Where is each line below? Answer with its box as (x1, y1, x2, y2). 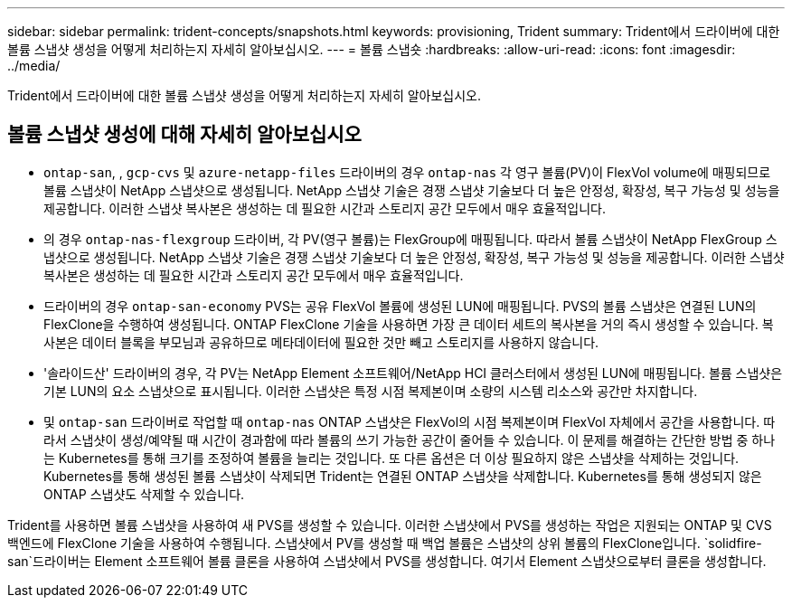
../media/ (7, 58, 61, 73)
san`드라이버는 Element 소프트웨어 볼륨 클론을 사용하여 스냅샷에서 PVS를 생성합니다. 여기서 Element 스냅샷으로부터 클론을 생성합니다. (7, 553, 767, 569)
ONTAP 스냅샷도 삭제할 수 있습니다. (43, 486, 245, 502)
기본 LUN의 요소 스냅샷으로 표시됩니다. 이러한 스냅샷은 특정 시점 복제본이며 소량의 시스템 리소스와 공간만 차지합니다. (43, 383, 698, 399)
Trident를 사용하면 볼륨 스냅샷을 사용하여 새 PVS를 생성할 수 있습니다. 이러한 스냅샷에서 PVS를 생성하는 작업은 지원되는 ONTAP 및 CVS (7, 516, 772, 533)
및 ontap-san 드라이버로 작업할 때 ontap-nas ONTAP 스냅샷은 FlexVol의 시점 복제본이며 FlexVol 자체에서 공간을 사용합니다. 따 (43, 413, 776, 430)
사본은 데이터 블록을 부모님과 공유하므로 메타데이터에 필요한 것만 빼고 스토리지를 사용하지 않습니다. (43, 334, 599, 350)
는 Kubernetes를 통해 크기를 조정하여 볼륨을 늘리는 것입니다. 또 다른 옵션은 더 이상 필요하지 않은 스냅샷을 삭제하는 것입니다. (43, 449, 740, 466)
